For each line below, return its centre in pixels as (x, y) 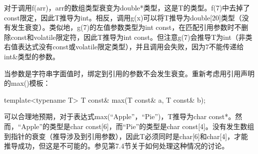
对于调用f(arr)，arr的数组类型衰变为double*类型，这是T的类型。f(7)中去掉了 (127, 7)
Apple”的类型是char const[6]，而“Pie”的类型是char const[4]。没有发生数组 (138, 126)
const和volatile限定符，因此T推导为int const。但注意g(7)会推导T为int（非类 (131, 37)
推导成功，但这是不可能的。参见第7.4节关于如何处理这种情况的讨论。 (116, 146)
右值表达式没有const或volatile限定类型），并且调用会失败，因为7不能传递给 (124, 47)
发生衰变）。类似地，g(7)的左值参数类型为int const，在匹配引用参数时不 (126, 27)
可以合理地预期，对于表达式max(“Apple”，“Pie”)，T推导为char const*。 (120, 116)
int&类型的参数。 (32, 56)
